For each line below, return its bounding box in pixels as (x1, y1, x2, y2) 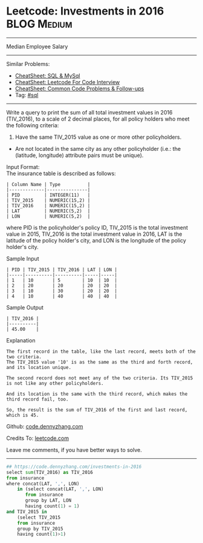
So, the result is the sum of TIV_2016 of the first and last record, (6, 407, 188, 413)
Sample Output (6, 304, 44, 311)
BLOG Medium (6, 17, 72, 31)
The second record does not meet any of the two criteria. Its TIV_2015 (6, 375, 193, 381)
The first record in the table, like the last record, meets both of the (6, 348, 196, 355)
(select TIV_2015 (17, 514, 61, 521)
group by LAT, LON (25, 498, 71, 504)
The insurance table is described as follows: (6, 170, 116, 177)
